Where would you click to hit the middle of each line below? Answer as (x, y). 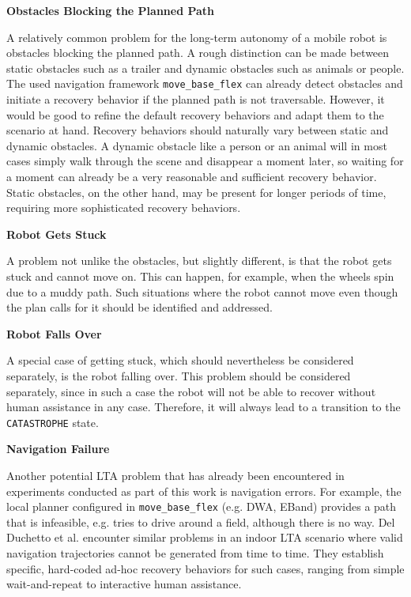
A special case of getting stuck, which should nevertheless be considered (180, 360)
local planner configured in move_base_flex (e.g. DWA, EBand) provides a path (202, 506)
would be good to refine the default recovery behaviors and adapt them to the (195, 114)
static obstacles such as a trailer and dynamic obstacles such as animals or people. (205, 68)
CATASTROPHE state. (53, 422)
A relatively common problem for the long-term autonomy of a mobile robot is (197, 37)
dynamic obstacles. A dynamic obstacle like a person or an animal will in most (197, 145)
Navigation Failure (58, 449)
